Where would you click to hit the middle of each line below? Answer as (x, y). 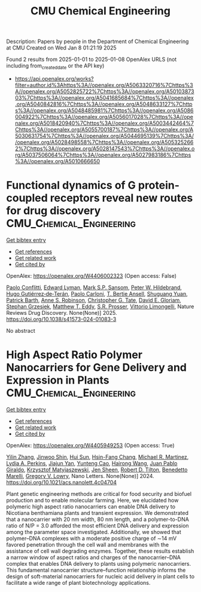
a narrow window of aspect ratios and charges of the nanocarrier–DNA (94, 557)
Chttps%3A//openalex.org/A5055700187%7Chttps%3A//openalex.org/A (104, 129)
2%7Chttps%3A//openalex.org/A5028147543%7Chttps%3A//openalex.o (105, 148)
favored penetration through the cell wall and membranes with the (88, 544)
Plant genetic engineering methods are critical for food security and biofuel (99, 493)
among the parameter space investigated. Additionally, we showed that (94, 532)
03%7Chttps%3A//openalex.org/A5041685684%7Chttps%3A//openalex (104, 97)
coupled (27, 198)
